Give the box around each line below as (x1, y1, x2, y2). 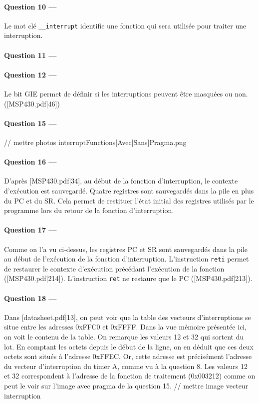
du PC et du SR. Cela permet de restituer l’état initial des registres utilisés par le (4, 195, 254, 205)
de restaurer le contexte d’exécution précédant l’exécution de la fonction (4, 263, 225, 273)
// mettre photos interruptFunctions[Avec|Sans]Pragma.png (4, 137, 187, 147)
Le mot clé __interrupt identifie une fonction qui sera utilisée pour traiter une (4, 20, 247, 30)
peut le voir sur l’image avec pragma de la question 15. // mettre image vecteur (4, 380, 249, 391)
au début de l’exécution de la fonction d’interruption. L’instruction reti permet (4, 253, 249, 264)
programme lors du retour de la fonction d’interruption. (4, 205, 174, 215)
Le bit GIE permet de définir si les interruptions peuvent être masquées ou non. (4, 88, 248, 99)
